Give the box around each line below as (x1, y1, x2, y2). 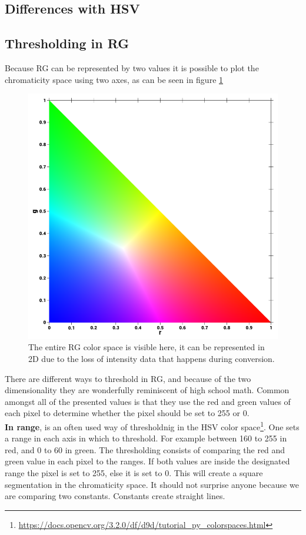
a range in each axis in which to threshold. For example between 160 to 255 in (5, 432, 287, 444)
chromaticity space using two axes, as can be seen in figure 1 (5, 73, 224, 85)
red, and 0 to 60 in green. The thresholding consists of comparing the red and (5, 443, 285, 456)
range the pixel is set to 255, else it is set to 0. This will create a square (5, 466, 263, 478)
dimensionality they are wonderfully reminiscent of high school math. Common (5, 384, 290, 396)
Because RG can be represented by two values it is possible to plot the (5, 61, 259, 74)
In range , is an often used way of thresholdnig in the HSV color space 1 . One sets (5, 418, 300, 433)
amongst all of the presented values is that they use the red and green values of (5, 395, 291, 407)
